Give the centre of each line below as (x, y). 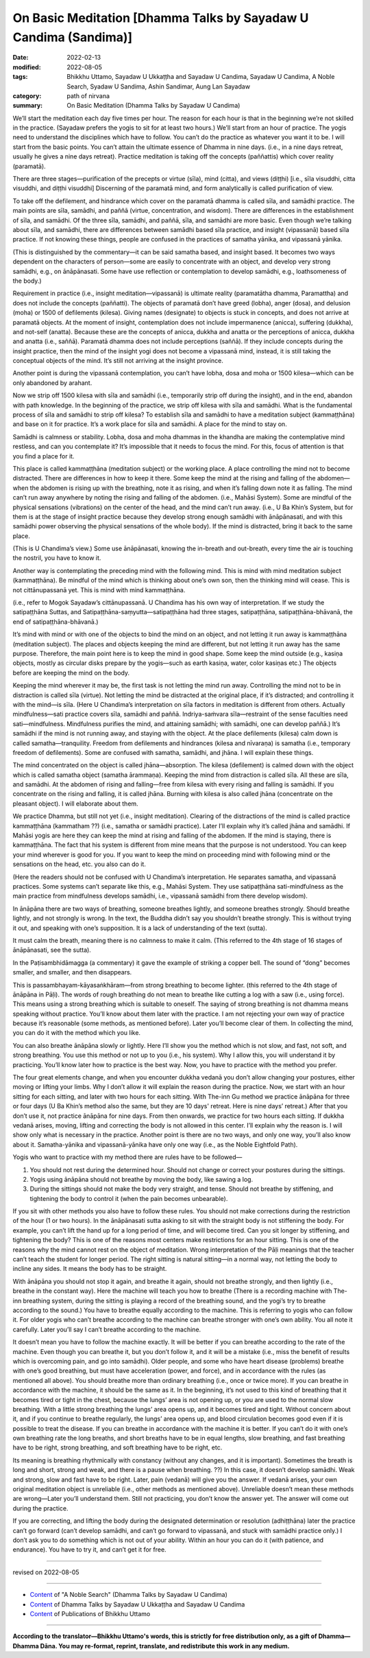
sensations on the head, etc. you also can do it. (79, 864)
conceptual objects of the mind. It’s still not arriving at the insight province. (118, 361)
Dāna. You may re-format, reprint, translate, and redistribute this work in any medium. (165, 1646)
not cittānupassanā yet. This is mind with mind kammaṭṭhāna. (99, 589)
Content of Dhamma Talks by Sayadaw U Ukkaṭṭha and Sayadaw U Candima (137, 1604)
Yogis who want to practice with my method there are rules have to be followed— (127, 1157)
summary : (28, 106)
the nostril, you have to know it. (57, 558)
